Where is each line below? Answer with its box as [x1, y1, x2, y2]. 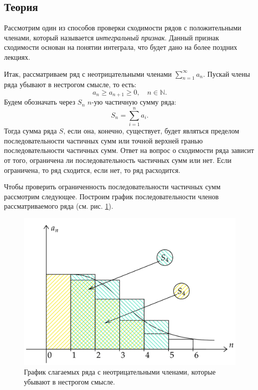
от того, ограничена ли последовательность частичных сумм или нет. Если [4, 154, 232, 165]
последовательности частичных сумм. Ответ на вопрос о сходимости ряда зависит [4, 145, 254, 155]
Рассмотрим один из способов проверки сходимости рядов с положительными [4, 22, 242, 33]
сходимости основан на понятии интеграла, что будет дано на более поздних [4, 42, 238, 52]
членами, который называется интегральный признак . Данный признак [4, 32, 219, 42]
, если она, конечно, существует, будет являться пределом [63, 126, 240, 136]
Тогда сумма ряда [4, 126, 57, 136]
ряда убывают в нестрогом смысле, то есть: [4, 79, 137, 90]
